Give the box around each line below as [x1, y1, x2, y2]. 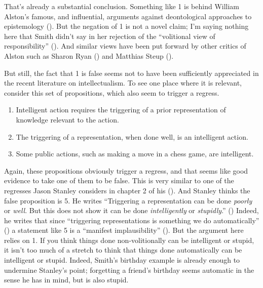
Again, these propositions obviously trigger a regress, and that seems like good [4, 165, 248, 176]
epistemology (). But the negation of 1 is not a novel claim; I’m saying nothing [4, 21, 249, 31]
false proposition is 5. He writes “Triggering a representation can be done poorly [4, 195, 252, 205]
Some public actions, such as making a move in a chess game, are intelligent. [16, 148, 254, 159]
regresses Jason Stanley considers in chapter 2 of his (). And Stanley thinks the [4, 185, 250, 195]
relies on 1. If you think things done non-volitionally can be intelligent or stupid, [4, 234, 254, 245]
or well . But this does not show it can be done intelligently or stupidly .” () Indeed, [4, 205, 259, 216]
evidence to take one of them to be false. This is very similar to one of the [4, 175, 234, 186]
